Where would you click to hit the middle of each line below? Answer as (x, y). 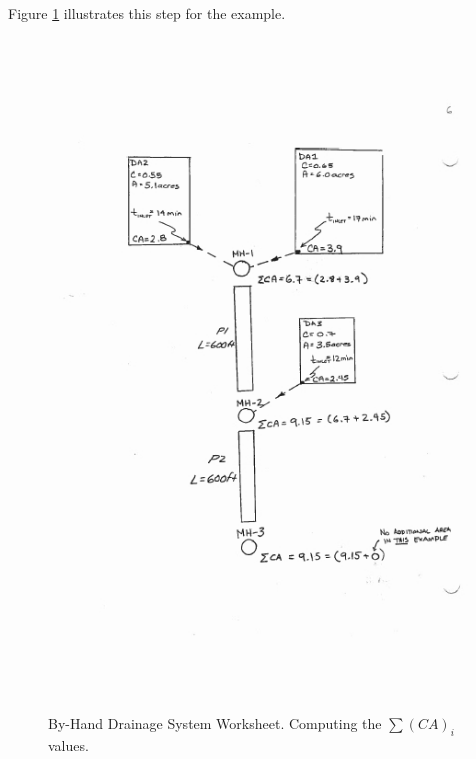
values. (68, 744)
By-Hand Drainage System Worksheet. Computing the (215, 723)
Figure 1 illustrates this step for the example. (147, 13)
